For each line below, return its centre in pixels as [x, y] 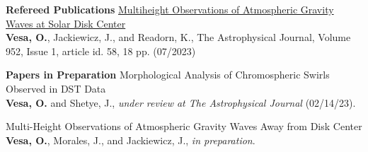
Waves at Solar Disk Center [66, 23]
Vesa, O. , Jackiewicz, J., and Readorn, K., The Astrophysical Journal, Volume [178, 37]
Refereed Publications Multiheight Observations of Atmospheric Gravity [170, 9]
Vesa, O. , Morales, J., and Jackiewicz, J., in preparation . [131, 140]
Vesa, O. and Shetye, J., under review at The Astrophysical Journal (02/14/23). [181, 102]
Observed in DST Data [56, 88]
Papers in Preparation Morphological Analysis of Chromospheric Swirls [168, 75]
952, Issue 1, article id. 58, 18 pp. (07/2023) [101, 51]
